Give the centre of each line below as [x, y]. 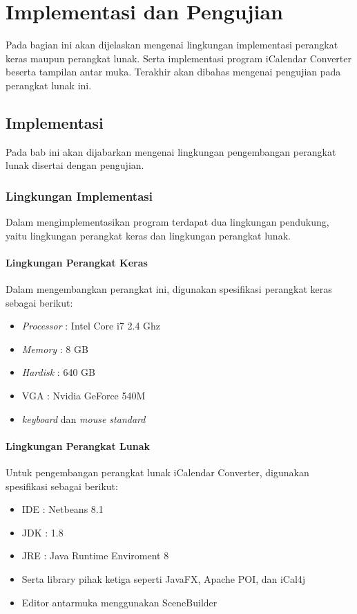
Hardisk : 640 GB [58, 372]
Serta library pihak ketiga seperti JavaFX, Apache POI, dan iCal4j [164, 579]
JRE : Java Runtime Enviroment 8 [95, 556]
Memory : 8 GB [55, 349]
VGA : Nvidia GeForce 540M [84, 396]
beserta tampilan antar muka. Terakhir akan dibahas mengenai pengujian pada [173, 72]
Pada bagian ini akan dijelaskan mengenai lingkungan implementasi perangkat [172, 45]
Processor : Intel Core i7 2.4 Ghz [91, 326]
